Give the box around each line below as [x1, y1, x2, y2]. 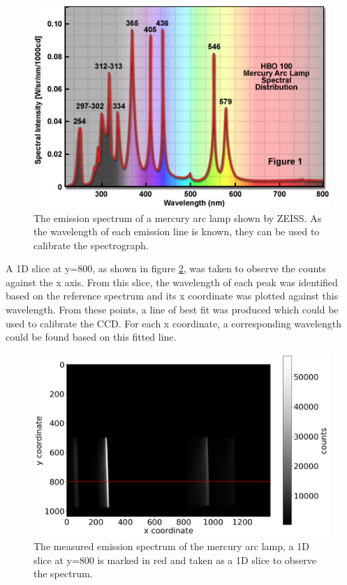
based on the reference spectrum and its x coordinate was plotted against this [6, 288, 339, 303]
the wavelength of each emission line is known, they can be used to [34, 224, 320, 239]
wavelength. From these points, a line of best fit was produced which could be [6, 302, 339, 317]
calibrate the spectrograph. [34, 237, 149, 252]
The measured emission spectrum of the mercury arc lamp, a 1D [34, 539, 309, 554]
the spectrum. [34, 566, 93, 581]
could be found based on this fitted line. [6, 329, 177, 344]
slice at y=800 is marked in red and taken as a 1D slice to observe [34, 552, 317, 567]
